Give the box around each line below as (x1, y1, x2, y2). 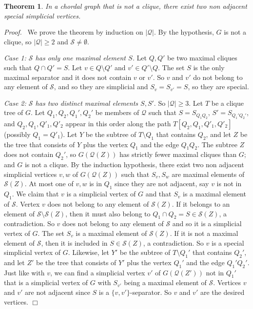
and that (145, 189, 172, 199)
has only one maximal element (35, 53, 126, 63)
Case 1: (4, 53, 26, 63)
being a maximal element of (124, 277, 207, 288)
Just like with (4, 267, 45, 277)
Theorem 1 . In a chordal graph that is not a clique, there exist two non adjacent (4, 1, 247, 11)
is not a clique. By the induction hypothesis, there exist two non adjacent (24, 159, 244, 170)
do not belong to (193, 72, 243, 82)
